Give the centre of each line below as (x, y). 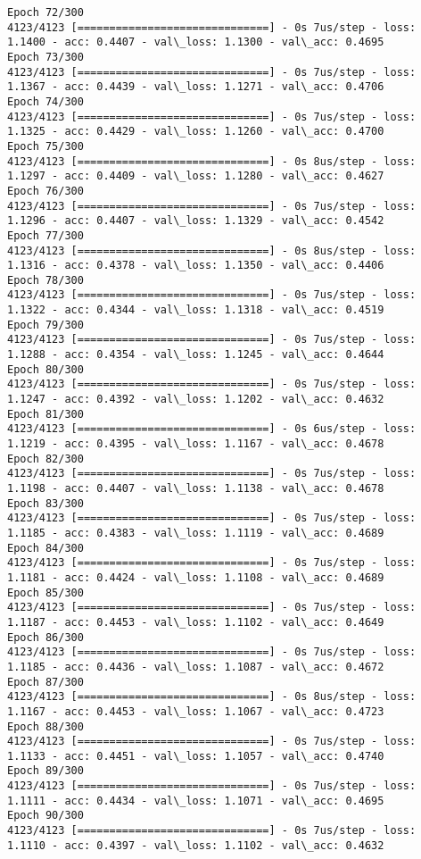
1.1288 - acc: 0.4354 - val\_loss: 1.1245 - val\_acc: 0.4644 (196, 355)
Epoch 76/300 (45, 191)
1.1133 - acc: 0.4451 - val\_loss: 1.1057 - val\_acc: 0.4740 (196, 756)
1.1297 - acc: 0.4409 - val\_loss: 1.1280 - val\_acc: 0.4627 (196, 176)
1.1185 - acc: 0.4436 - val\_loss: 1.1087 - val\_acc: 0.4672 (196, 667)
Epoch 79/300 (45, 325)
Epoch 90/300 (45, 816)
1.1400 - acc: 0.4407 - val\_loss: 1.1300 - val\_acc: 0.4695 (196, 42)
